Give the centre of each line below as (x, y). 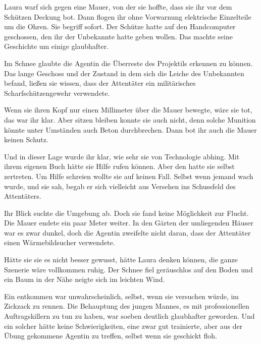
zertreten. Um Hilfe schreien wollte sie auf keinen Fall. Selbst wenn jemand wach (129, 176)
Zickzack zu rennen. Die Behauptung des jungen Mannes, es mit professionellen (127, 306)
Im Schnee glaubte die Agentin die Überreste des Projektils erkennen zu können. (128, 63)
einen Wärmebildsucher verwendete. (60, 242)
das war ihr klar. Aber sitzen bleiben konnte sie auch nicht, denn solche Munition (130, 119)
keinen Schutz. (26, 139)
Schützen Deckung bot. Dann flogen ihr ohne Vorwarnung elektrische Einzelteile (128, 16)
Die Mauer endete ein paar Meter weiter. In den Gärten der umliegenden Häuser (129, 223)
